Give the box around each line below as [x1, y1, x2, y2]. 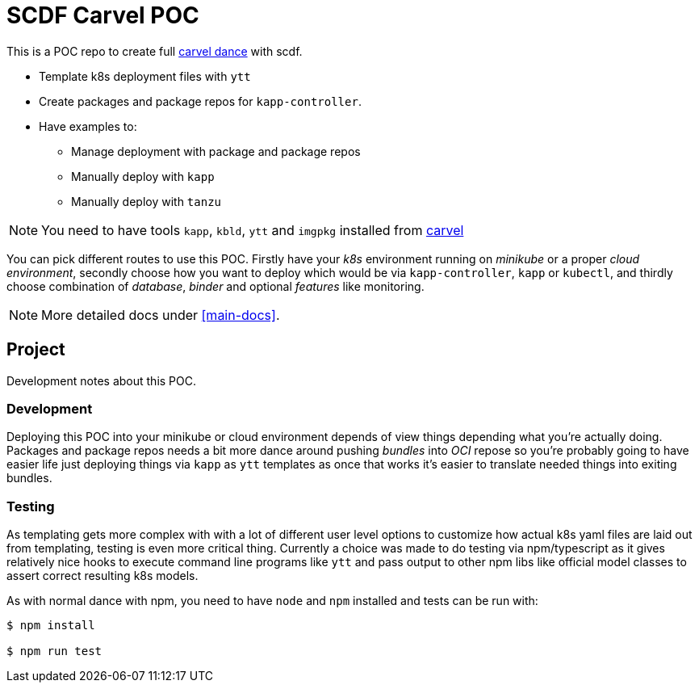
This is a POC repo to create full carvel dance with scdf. [6, 44, 303, 58]
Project [6, 339, 65, 360]
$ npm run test [6, 645, 103, 658]
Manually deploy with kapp [71, 169, 215, 183]
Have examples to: [39, 119, 137, 133]
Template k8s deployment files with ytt [39, 69, 251, 83]
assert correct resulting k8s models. [6, 569, 199, 583]
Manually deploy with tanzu [71, 194, 221, 208]
